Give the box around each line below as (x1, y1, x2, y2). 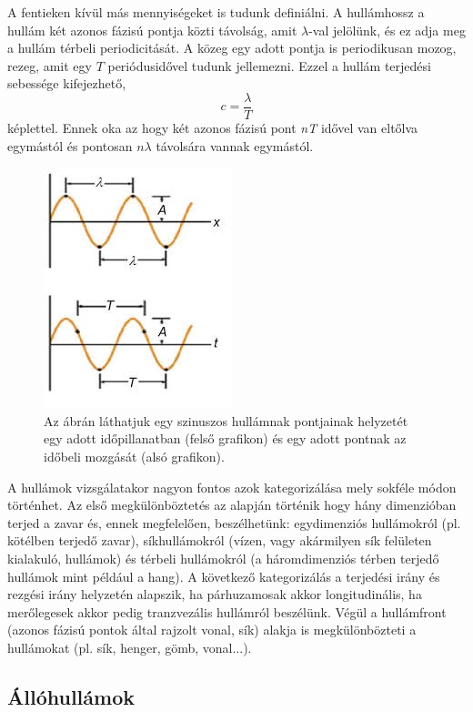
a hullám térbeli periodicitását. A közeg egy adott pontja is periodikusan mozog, (7, 38, 457, 57)
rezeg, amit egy (7, 56, 92, 75)
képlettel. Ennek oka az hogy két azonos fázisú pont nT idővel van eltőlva (7, 118, 418, 137)
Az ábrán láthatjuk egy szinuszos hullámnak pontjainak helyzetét (44, 411, 408, 430)
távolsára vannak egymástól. (156, 136, 314, 155)
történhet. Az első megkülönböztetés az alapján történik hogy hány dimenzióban (7, 495, 457, 514)
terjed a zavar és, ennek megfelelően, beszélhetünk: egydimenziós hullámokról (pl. (7, 513, 461, 532)
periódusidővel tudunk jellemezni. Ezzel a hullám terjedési (107, 56, 431, 75)
